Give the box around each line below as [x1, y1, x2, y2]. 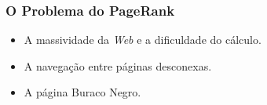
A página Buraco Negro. [24, 84, 141, 100]
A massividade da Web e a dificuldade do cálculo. [24, 31, 262, 48]
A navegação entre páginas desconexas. [24, 57, 212, 74]
